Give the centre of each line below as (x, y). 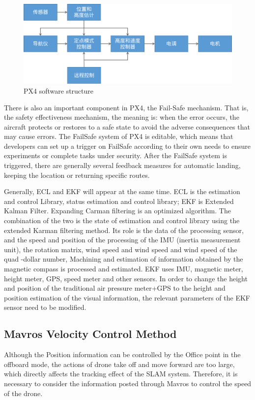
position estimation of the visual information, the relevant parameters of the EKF (127, 297)
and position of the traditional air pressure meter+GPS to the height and (115, 288)
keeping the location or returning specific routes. (77, 175)
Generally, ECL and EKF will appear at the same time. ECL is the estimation (122, 191)
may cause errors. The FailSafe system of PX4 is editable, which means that (119, 136)
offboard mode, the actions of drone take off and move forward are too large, (119, 364)
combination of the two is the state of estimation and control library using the (122, 220)
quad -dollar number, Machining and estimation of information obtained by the (124, 259)
